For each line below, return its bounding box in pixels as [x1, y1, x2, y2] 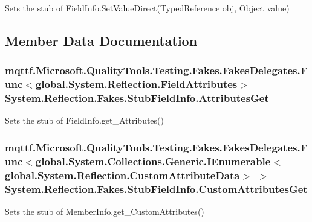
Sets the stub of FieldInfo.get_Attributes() [5, 114, 164, 127]
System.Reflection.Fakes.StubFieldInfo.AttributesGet [5, 90, 269, 106]
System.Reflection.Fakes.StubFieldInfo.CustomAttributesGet [5, 181, 308, 196]
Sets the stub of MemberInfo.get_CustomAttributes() [5, 205, 204, 218]
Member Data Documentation [5, 31, 198, 49]
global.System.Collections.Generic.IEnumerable [35, 153, 271, 168]
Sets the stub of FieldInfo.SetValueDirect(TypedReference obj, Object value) [5, 2, 290, 14]
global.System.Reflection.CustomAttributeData [5, 167, 240, 182]
